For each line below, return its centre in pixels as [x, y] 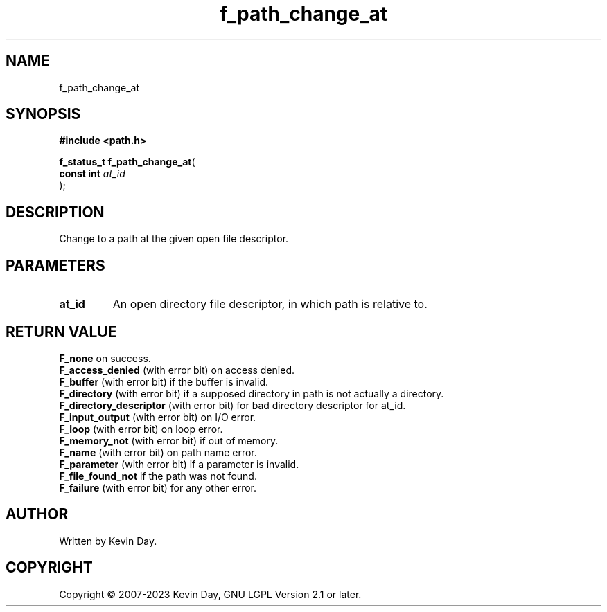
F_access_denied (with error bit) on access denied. [177, 370]
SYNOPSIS [43, 114]
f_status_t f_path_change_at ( [127, 162]
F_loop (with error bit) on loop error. [141, 429]
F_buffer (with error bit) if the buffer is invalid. [164, 381]
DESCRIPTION [55, 212]
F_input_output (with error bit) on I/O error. [158, 417]
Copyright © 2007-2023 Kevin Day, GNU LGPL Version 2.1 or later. [210, 594]
